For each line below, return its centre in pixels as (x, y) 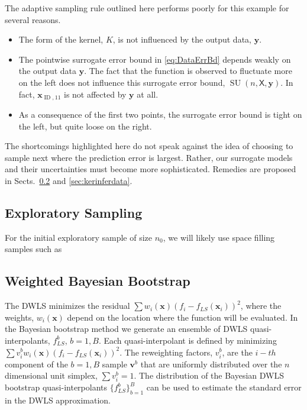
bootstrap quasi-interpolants (56, 387)
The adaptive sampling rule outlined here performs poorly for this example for (147, 8)
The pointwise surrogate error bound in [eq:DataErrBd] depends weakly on (155, 59)
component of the (36, 364)
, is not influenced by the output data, (182, 39)
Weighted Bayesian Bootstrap (98, 281)
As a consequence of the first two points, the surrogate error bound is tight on (160, 114)
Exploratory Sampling (74, 212)
